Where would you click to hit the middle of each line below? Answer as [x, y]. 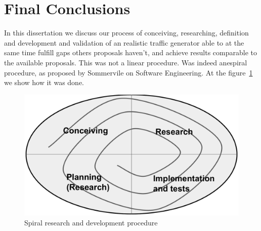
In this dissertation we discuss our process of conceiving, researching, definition [126, 33]
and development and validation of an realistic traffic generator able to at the [124, 42]
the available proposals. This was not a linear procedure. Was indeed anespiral [126, 62]
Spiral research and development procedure [91, 222]
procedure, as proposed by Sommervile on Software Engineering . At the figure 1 [128, 72]
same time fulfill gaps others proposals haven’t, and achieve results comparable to [131, 52]
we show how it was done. [44, 82]
